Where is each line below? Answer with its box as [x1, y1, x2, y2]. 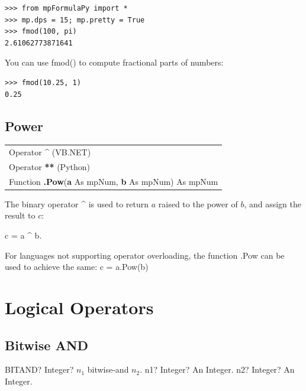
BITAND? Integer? [5, 363, 74, 376]
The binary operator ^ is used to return [5, 197, 149, 210]
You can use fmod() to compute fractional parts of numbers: [5, 56, 224, 69]
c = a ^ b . [5, 229, 42, 242]
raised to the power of [158, 197, 238, 210]
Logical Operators [5, 295, 154, 320]
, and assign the [244, 197, 301, 210]
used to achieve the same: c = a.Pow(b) [5, 260, 149, 273]
